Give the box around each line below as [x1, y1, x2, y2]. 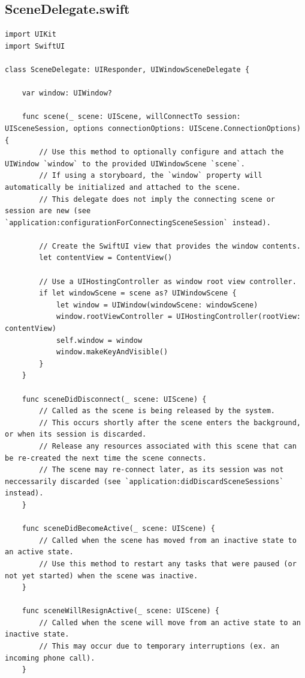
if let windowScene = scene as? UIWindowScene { [39, 289, 237, 298]
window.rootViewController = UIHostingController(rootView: [56, 312, 301, 321]
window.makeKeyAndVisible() [56, 348, 168, 357]
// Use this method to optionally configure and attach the [39, 148, 284, 157]
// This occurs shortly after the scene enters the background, [39, 418, 301, 427]
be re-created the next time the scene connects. [5, 453, 207, 462]
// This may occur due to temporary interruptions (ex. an [39, 642, 280, 651]
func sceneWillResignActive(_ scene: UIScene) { [22, 607, 219, 616]
